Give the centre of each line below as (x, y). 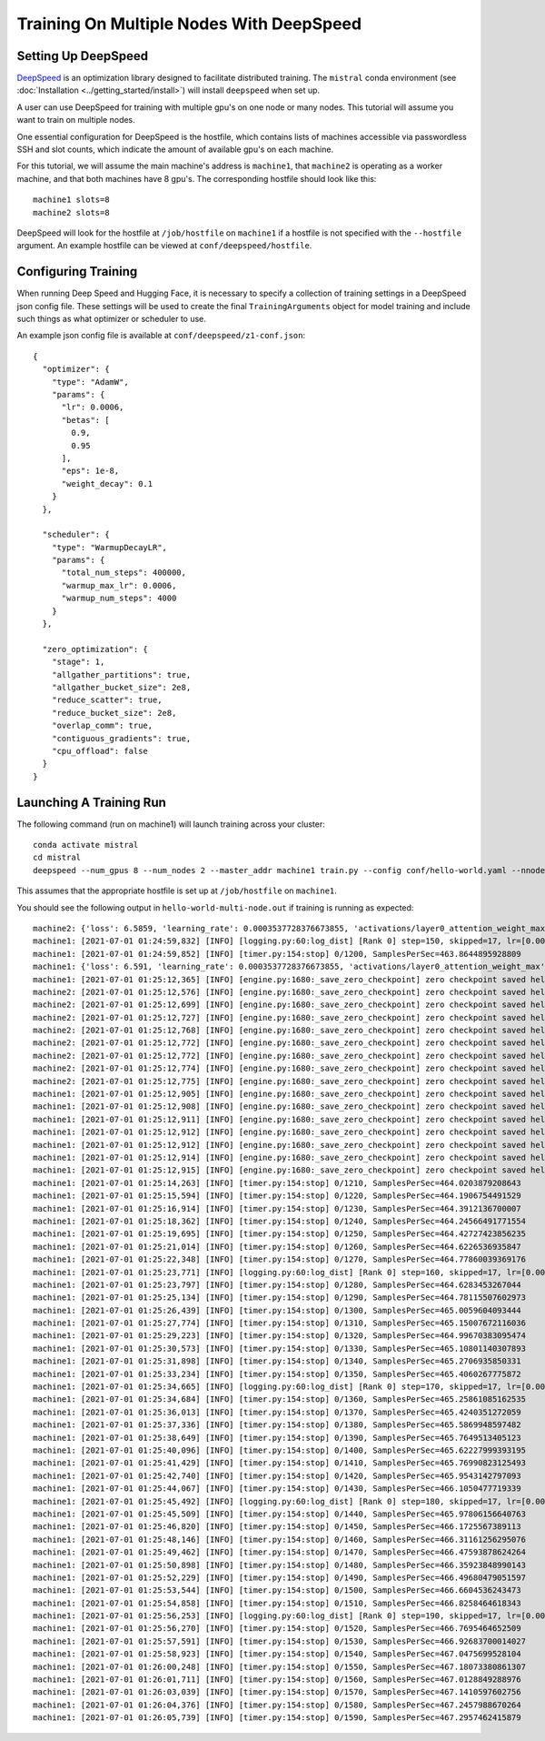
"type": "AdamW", (90, 382)
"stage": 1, (78, 662)
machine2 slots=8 (71, 212)
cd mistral (57, 858)
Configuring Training (77, 272)
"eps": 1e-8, (90, 471)
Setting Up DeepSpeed (83, 56)
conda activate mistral (86, 845)
